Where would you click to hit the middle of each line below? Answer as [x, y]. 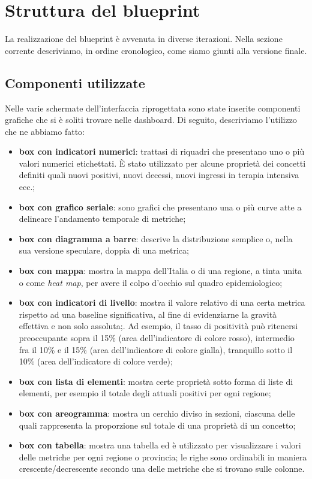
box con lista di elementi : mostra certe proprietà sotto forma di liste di [156, 381]
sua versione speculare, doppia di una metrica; [104, 250]
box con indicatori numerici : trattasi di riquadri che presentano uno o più [162, 151]
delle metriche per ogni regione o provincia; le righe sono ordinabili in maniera [163, 457]
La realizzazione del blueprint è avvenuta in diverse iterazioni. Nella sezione [144, 39]
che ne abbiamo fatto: [45, 131]
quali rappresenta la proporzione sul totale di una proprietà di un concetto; [157, 425]
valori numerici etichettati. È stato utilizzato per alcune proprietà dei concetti [162, 163]
